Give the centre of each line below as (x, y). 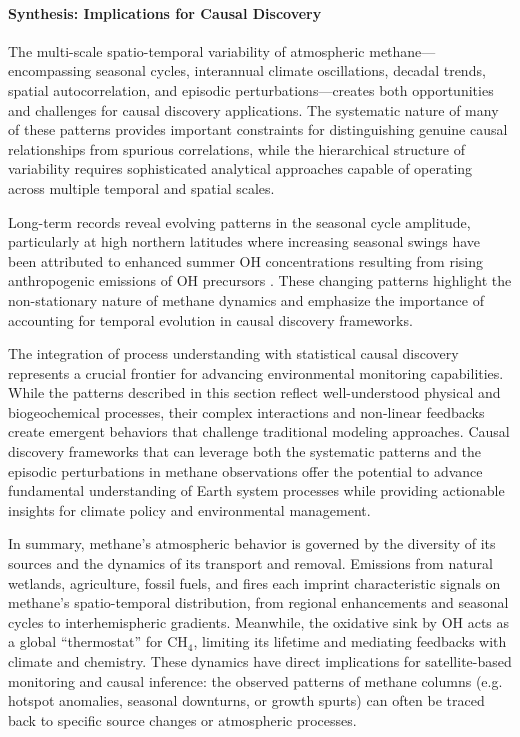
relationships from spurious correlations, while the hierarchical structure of (237, 148)
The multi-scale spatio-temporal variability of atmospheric (186, 50)
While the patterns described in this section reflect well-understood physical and (254, 392)
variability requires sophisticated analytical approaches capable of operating (240, 168)
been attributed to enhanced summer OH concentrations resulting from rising (246, 260)
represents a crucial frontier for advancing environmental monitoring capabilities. (256, 372)
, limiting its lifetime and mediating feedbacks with (350, 641)
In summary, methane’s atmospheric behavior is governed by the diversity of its (252, 543)
